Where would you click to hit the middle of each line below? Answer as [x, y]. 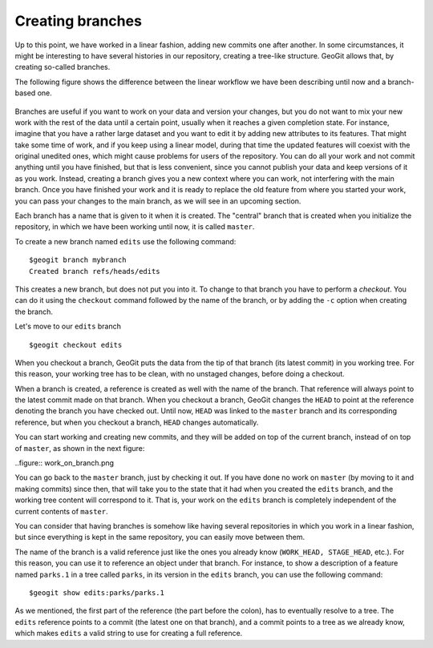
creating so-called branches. [63, 67]
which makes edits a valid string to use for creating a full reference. [129, 634]
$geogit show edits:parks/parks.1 [97, 592]
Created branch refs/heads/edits [95, 271]
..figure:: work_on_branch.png [65, 463]
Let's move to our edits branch [68, 326]
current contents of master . [61, 511]
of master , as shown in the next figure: [80, 448]
